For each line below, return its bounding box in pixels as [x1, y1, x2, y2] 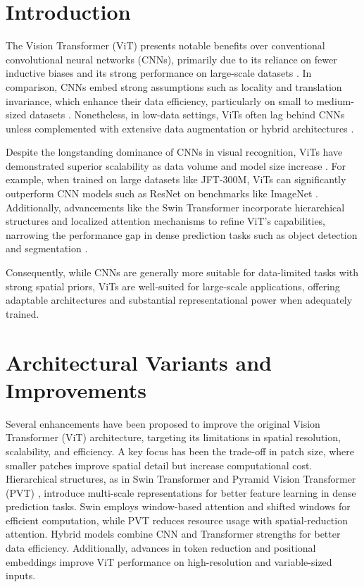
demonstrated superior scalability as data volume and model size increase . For [6, 158, 346, 173]
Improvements [6, 375, 147, 404]
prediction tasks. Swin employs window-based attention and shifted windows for [6, 499, 351, 514]
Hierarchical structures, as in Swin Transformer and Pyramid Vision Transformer [6, 471, 356, 486]
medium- [316, 93, 354, 108]
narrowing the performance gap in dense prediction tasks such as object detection [6, 227, 358, 242]
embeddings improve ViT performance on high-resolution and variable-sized [6, 554, 332, 569]
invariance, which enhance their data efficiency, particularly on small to [6, 93, 313, 108]
